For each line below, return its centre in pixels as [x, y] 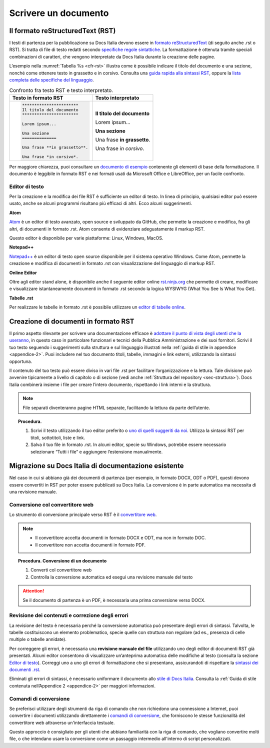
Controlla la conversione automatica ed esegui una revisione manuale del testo [112, 577]
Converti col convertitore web [61, 570]
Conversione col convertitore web [51, 505]
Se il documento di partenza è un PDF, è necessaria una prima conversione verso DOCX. [114, 600]
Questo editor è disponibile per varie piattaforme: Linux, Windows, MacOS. [86, 238]
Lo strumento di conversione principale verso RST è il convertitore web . [83, 514]
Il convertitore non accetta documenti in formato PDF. [90, 544]
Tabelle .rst [21, 298]
